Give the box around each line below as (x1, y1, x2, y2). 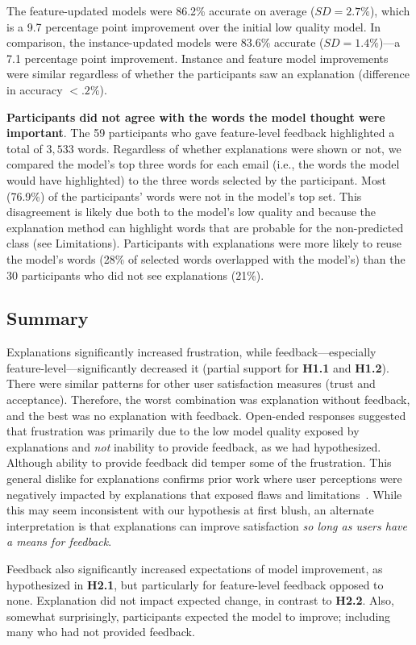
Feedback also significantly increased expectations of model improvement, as (6, 560, 383, 577)
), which (369, 2, 410, 19)
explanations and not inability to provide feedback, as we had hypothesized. (6, 438, 381, 455)
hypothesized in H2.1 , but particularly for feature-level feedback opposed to (6, 576, 384, 593)
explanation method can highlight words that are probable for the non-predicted (6, 218, 404, 235)
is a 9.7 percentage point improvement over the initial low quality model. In (6, 18, 381, 35)
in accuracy (6, 81, 63, 98)
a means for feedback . (6, 533, 112, 550)
